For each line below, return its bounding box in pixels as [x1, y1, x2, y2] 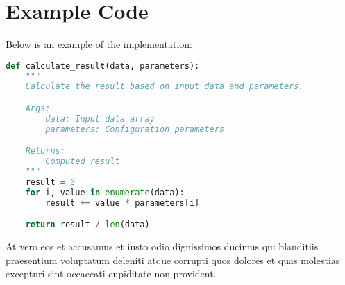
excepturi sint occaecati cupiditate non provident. [6, 266, 217, 281]
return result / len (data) [25, 220, 150, 230]
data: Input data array [45, 113, 155, 124]
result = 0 [25, 177, 76, 187]
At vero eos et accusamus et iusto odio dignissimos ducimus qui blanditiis [6, 239, 319, 254]
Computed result [45, 156, 120, 167]
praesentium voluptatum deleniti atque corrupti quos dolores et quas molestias [6, 252, 340, 267]
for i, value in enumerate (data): [25, 187, 185, 197]
